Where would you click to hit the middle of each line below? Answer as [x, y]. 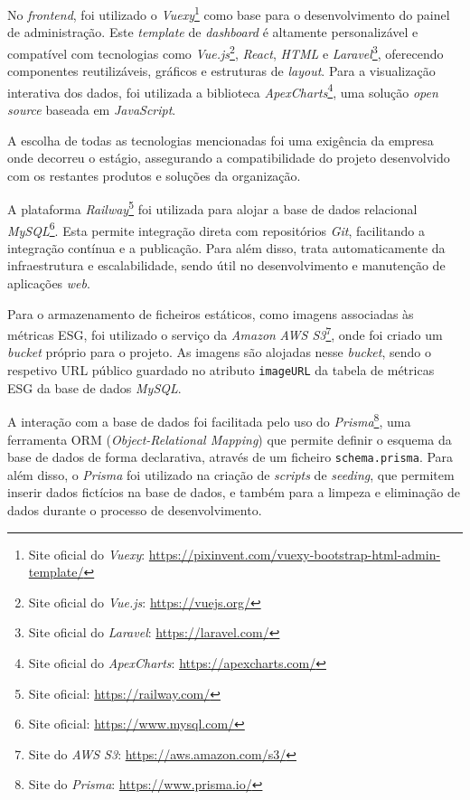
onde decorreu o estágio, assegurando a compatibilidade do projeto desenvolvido [229, 158]
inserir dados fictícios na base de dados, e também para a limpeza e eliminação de [234, 492]
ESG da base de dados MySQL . [94, 387]
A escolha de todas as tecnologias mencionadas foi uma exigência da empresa [221, 140]
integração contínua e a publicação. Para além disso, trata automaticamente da [226, 247]
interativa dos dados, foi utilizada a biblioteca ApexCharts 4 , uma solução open [223, 90]
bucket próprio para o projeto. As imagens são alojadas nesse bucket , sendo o [219, 352]
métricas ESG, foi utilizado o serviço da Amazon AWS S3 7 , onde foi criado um [225, 333]
